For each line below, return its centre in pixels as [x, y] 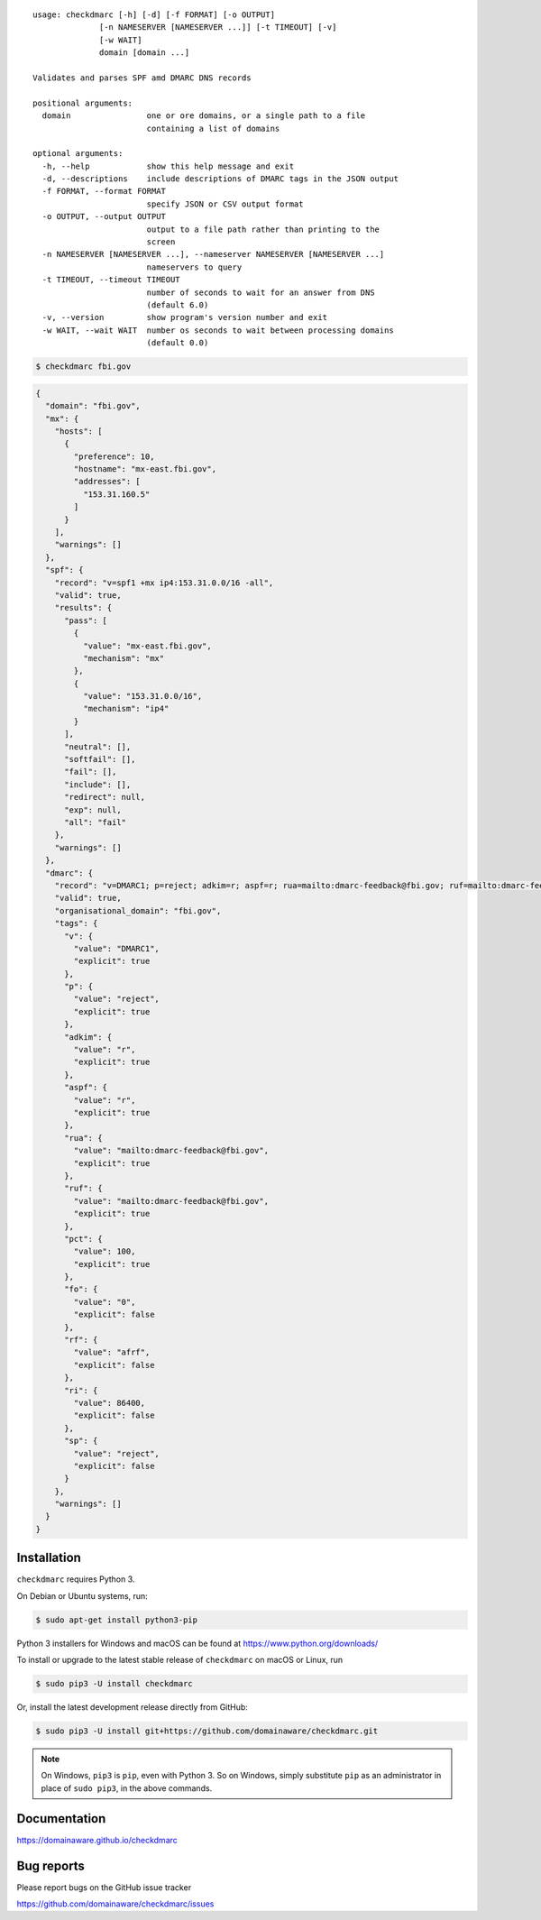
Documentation [61, 1819]
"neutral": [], [98, 747]
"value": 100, [105, 1252]
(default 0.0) [178, 343]
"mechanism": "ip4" [126, 709]
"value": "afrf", [112, 1352]
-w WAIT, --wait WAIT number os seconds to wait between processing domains [218, 330]
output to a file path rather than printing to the [263, 229]
